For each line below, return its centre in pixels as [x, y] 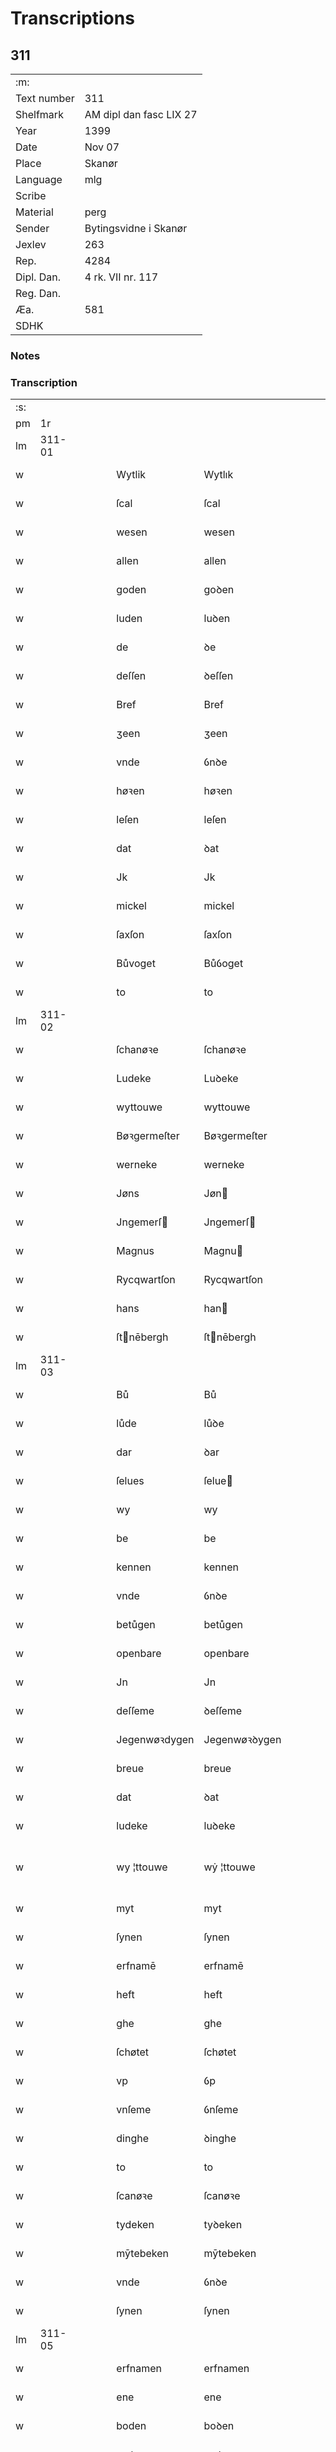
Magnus [135, 1251]
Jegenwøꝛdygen [155, 1740]
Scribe [31, 195]
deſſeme [135, 1711]
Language [39, 179]
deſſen [131, 676]
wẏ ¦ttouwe [229, 1867]
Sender [32, 228]
